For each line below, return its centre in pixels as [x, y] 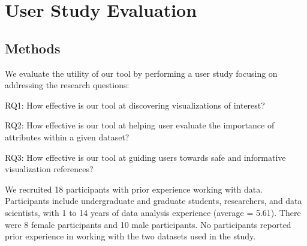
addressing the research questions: [67, 85]
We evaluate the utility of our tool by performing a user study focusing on [141, 73]
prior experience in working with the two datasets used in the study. [130, 236]
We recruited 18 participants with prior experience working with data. [134, 189]
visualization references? [49, 169]
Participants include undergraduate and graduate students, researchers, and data [153, 201]
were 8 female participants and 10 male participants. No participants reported [148, 224]
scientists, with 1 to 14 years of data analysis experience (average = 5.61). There [153, 212]
